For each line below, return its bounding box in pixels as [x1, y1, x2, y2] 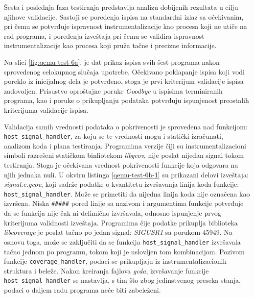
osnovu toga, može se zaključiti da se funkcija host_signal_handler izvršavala [4, 236, 241, 247]
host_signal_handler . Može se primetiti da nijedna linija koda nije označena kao [4, 188, 250, 199]
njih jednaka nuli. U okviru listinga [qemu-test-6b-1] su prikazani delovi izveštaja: [4, 169, 249, 179]
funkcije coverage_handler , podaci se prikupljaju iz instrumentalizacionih [4, 256, 227, 266]
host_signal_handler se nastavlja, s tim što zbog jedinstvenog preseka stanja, [4, 275, 241, 285]
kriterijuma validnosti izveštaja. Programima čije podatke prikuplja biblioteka [4, 217, 238, 227]
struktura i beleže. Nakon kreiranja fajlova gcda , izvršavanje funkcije [4, 265, 209, 275]
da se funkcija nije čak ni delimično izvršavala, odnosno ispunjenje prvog [4, 208, 221, 218]
